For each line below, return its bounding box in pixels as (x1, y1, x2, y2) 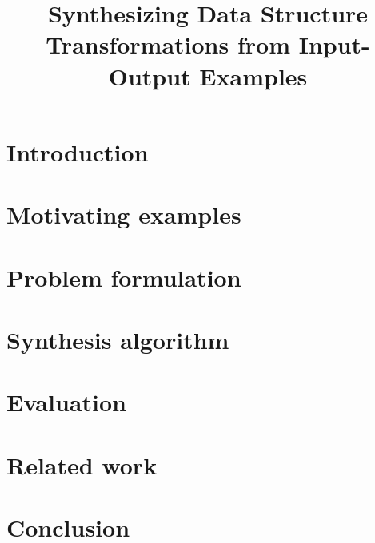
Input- (298, 28, 370, 61)
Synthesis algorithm (6, 323, 229, 355)
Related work (6, 448, 158, 481)
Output (108, 59, 191, 92)
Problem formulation (6, 260, 241, 293)
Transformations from (46, 28, 290, 61)
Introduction (6, 135, 149, 168)
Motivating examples (6, 198, 241, 231)
